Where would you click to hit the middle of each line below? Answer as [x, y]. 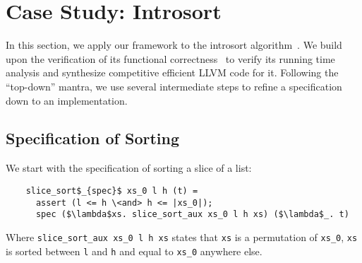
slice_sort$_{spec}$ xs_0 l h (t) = [112, 191]
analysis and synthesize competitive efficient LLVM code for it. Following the [172, 72]
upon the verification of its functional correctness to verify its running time [170, 58]
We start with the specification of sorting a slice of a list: [129, 168]
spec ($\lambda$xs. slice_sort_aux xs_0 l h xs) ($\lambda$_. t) [192, 215]
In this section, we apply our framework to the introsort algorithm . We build [174, 45]
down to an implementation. [67, 100]
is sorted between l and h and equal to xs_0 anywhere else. [134, 251]
